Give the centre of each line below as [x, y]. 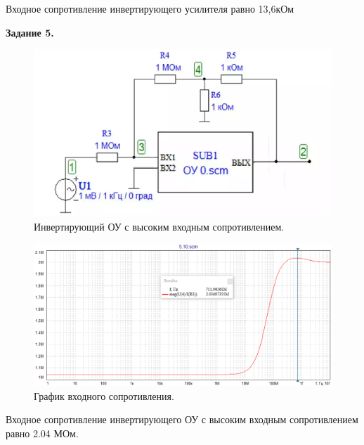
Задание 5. [30, 32]
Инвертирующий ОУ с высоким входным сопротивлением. [159, 226]
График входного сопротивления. [104, 395]
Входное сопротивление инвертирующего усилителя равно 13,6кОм [150, 8]
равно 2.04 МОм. [42, 433]
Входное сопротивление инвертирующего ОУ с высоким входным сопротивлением [182, 419]
